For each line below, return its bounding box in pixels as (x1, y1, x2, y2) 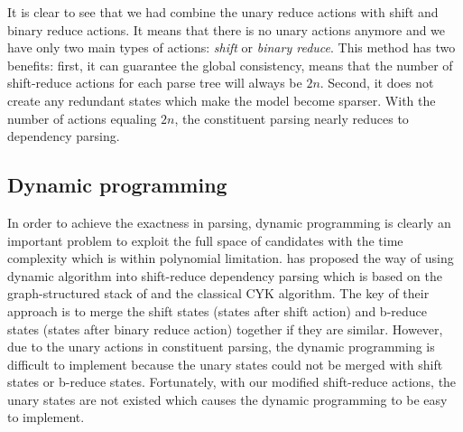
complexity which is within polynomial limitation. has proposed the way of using (7, 249, 454, 268)
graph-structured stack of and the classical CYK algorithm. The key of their (7, 284, 430, 303)
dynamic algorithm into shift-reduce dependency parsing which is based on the (7, 266, 442, 285)
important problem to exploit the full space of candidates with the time (7, 230, 403, 249)
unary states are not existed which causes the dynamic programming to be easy (7, 390, 448, 409)
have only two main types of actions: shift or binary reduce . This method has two (7, 38, 456, 57)
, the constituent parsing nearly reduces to (174, 108, 409, 127)
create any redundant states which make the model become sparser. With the (7, 90, 436, 109)
